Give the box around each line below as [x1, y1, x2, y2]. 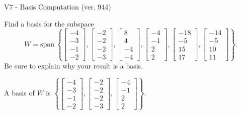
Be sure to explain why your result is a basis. [4, 60, 143, 70]
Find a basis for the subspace [4, 18, 94, 28]
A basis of [4, 87, 35, 98]
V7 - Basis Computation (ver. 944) [4, 1, 111, 11]
